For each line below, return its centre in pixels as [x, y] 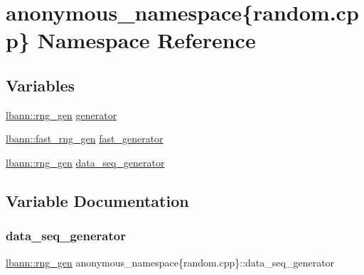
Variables [41, 85]
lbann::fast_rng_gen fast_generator [85, 139]
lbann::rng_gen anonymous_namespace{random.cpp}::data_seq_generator [170, 262]
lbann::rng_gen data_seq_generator [85, 162]
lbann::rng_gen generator [61, 114]
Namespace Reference [146, 40]
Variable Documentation [97, 200]
